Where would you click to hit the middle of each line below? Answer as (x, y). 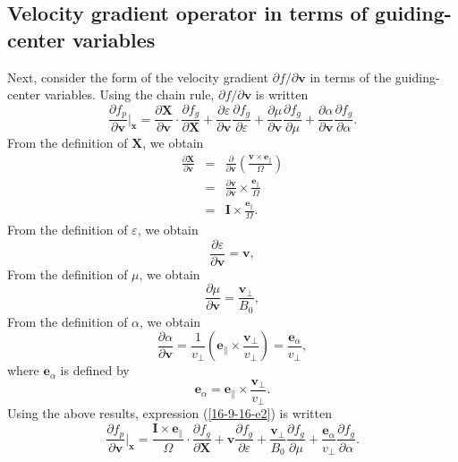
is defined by (95, 370)
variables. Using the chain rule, (129, 94)
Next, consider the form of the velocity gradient (138, 77)
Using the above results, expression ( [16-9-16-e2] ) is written (170, 413)
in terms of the (351, 77)
